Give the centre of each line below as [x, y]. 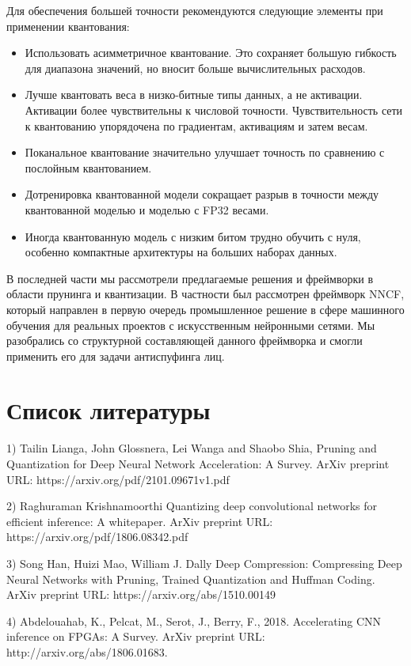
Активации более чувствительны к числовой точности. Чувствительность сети [214, 110]
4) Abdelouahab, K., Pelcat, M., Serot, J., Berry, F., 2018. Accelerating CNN [194, 621]
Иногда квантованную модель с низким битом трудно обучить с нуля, [193, 236]
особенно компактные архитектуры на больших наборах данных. [181, 252]
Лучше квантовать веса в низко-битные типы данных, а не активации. [194, 95]
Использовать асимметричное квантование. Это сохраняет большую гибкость [211, 53]
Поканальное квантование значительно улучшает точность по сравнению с [205, 152]
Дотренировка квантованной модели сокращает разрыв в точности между [202, 194]
